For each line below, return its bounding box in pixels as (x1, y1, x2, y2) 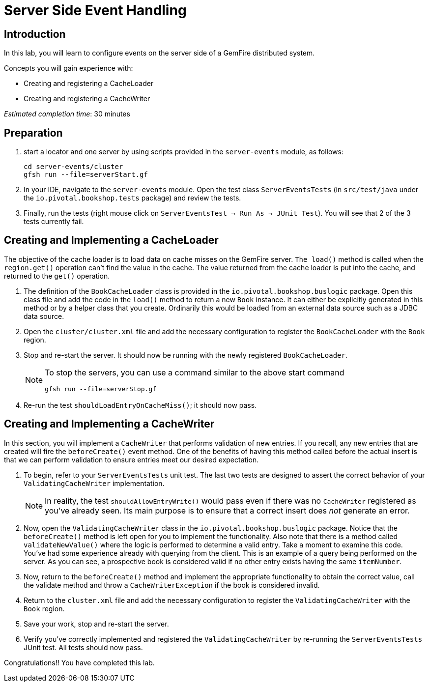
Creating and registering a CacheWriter (24, 94, 150, 103)
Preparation (4, 126, 63, 139)
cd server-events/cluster (24, 163, 123, 171)
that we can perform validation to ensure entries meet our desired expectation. (4, 455, 259, 464)
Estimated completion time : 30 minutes (4, 110, 130, 118)
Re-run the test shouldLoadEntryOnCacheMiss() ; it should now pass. (24, 400, 257, 409)
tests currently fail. (24, 217, 84, 226)
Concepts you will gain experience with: (4, 64, 133, 73)
